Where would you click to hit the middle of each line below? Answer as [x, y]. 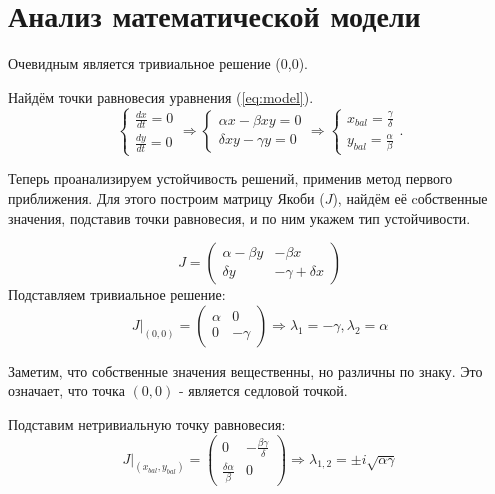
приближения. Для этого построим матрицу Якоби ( [166, 197]
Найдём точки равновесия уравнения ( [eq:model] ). [161, 96]
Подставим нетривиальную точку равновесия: [147, 423]
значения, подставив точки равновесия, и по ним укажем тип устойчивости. [239, 217]
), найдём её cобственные [410, 197]
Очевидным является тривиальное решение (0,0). [158, 63]
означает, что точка [66, 390]
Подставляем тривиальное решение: [117, 294]
